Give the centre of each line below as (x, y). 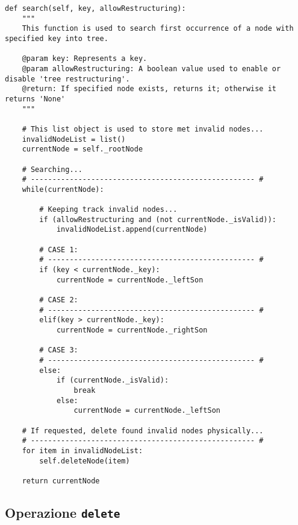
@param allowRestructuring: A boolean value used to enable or (151, 68)
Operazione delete (63, 512)
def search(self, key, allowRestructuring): (95, 8)
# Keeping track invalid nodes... (108, 210)
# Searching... (52, 169)
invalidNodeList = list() (74, 139)
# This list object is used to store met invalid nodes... (143, 129)
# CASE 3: (59, 350)
